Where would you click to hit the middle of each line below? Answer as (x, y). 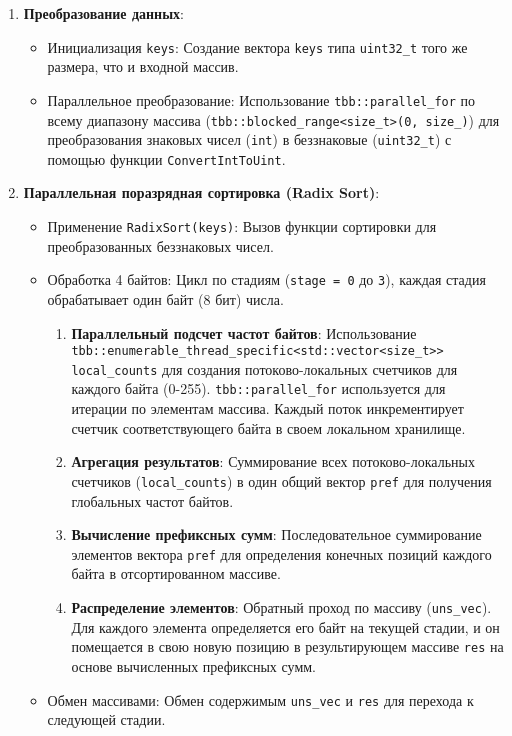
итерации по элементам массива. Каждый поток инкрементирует (267, 408)
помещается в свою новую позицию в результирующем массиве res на (287, 646)
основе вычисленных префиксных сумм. (193, 665)
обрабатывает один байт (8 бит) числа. (165, 298)
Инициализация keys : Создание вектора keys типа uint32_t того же (257, 46)
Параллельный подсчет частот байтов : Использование (244, 332)
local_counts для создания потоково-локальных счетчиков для (264, 368)
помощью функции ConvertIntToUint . (166, 158)
